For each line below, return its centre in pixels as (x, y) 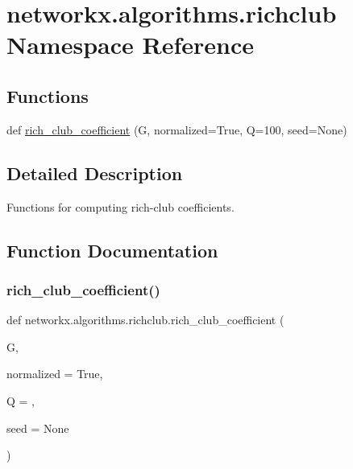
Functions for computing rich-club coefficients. (120, 206)
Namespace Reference (130, 45)
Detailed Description (95, 173)
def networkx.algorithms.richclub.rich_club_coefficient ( (145, 320)
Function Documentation (112, 250)
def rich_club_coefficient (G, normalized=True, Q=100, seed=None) (177, 129)
